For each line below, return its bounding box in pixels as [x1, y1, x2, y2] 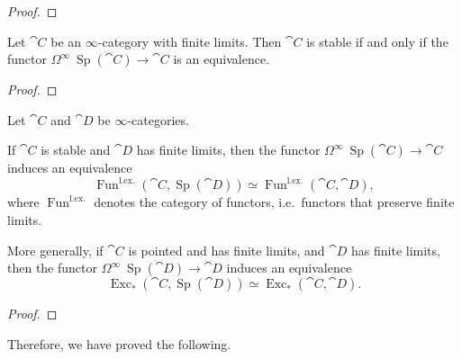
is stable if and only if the [306, 31, 448, 50]
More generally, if [7, 240, 104, 259]
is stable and [41, 140, 111, 159]
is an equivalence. [173, 49, 270, 68]
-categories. [127, 110, 189, 129]
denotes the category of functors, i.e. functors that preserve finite [94, 193, 455, 211]
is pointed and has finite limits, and [128, 240, 325, 259]
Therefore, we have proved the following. [7, 334, 231, 353]
